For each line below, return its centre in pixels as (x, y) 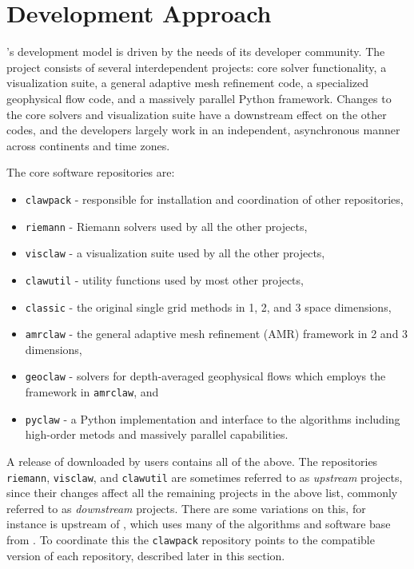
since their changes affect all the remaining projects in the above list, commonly (202, 493)
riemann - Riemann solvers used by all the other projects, (166, 226)
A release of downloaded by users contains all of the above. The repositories (192, 461)
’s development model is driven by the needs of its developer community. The (196, 52)
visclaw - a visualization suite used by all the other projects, (175, 253)
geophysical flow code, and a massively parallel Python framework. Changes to (199, 98)
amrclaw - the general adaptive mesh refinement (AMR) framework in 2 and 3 (217, 334)
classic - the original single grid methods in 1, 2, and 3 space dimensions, (208, 306)
